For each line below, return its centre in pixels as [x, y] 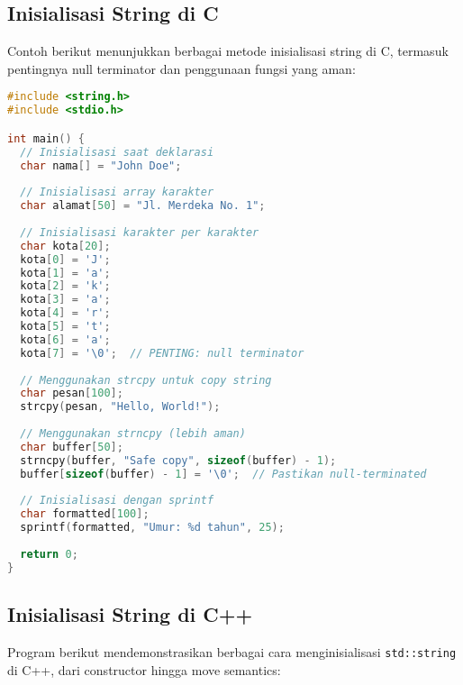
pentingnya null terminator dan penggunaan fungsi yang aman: [182, 68]
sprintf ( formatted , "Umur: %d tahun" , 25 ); [152, 528]
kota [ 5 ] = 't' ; [65, 327]
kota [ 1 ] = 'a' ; [65, 273]
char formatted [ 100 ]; [85, 514]
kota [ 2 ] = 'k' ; [65, 286]
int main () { [46, 138]
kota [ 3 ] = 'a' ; [65, 300]
